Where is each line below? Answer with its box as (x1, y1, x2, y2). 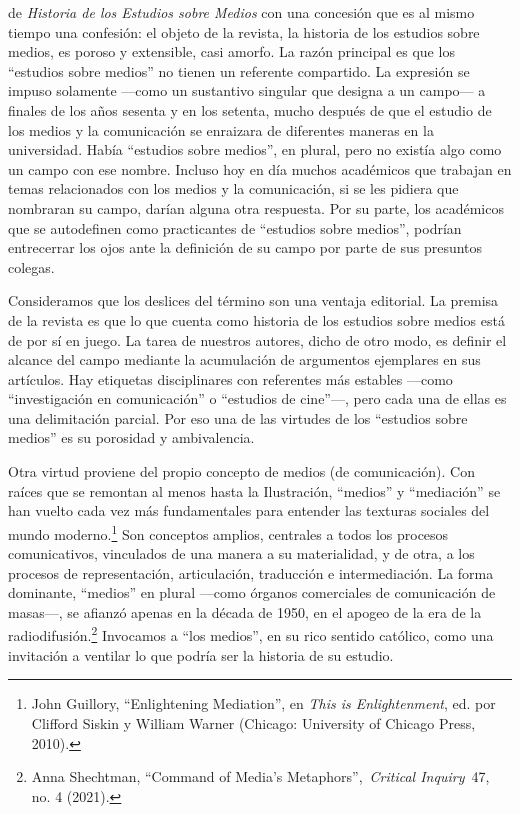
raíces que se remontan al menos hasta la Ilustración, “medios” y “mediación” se (8, 480, 501, 501)
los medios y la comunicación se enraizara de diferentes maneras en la (8, 119, 434, 140)
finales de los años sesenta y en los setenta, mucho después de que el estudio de (8, 99, 492, 120)
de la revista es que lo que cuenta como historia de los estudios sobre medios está (8, 309, 505, 330)
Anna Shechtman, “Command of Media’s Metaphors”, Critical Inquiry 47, (31, 766, 490, 787)
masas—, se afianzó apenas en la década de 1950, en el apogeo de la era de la (8, 601, 482, 622)
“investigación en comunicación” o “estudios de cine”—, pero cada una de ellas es (8, 388, 507, 409)
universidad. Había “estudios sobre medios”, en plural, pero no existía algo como (8, 139, 502, 160)
